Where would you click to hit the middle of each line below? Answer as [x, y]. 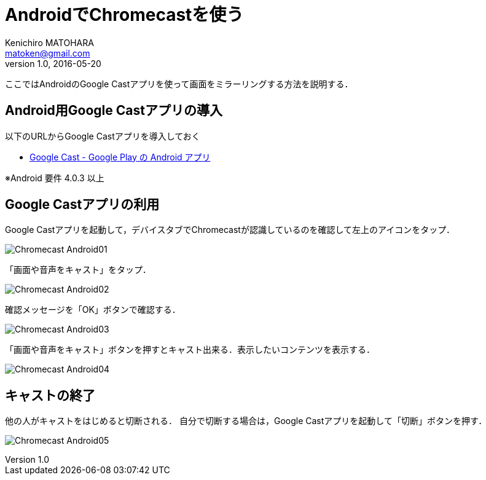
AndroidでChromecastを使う [124, 15]
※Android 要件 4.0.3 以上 [55, 178]
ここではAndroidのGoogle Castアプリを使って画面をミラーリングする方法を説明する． [179, 84]
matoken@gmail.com [48, 53]
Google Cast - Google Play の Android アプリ [120, 157]
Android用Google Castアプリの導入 [114, 111]
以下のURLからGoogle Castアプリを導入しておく [103, 136]
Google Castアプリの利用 [82, 205]
